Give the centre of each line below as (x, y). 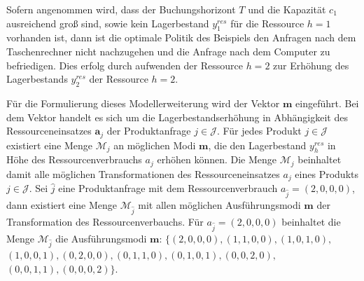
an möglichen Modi (155, 145)
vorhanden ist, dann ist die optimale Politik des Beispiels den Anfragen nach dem (181, 37)
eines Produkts (327, 173)
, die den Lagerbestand (257, 145)
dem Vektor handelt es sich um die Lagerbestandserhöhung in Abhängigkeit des (177, 117)
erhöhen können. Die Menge (217, 159)
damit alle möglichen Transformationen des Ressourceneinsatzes (143, 173)
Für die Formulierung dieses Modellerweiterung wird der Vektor (143, 103)
